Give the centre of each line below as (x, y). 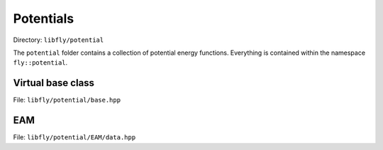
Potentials (44, 18)
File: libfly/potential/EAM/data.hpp (74, 137)
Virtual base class (54, 83)
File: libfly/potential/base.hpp (67, 100)
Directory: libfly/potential (59, 40)
